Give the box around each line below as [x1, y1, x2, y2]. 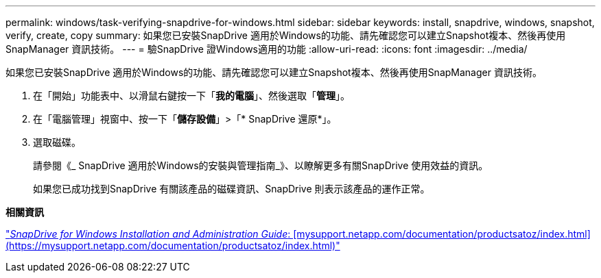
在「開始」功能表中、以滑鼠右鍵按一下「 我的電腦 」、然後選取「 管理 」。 [33, 90, 350, 101]
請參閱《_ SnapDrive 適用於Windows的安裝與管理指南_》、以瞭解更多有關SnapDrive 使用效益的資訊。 [33, 160, 488, 171]
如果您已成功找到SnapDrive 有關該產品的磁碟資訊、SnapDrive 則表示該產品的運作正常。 [33, 183, 430, 194]
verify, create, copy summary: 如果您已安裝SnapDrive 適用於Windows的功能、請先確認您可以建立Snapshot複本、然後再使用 [5, 29, 566, 41]
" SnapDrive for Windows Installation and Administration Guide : [5, 228, 291, 240]
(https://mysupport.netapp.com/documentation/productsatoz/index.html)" [5, 240, 340, 251]
